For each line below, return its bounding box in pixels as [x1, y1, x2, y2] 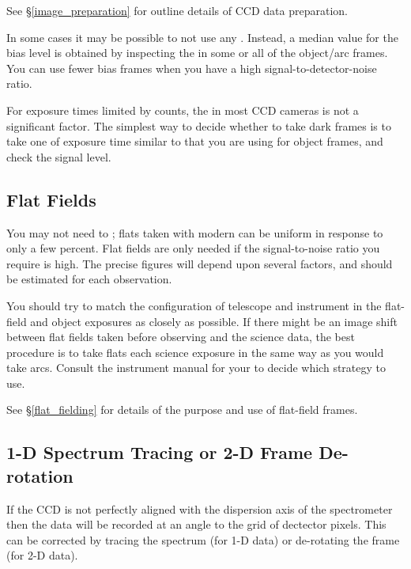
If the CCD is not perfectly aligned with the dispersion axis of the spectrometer [6, 500, 393, 517]
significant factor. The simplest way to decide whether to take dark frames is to [6, 117, 391, 134]
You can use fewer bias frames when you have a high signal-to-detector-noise [6, 59, 377, 76]
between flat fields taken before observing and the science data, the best [6, 328, 355, 345]
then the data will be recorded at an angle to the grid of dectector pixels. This [6, 516, 386, 533]
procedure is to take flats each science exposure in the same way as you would [6, 343, 384, 360]
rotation [6, 463, 74, 487]
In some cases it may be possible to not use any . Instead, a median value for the [6, 28, 398, 45]
